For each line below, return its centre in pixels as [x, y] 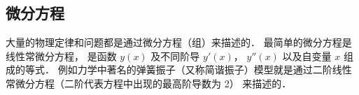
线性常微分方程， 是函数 [61, 56]
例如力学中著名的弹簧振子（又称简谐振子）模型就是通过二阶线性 [205, 70]
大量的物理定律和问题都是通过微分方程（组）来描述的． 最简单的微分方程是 [179, 42]
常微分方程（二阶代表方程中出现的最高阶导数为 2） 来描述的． [149, 83]
